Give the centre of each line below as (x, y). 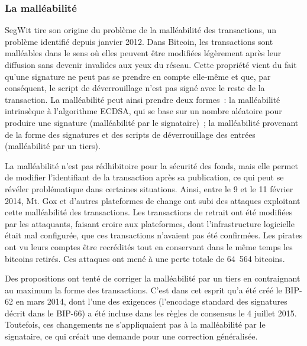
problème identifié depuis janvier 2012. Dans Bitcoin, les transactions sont (139, 41)
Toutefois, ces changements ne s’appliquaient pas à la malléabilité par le (135, 324)
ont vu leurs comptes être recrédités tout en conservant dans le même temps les (149, 246)
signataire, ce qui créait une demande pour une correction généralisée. (131, 336)
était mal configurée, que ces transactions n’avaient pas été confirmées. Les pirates (154, 235)
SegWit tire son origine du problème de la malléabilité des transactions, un (140, 30)
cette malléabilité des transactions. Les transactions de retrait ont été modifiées (149, 212)
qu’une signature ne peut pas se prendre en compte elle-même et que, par (138, 76)
